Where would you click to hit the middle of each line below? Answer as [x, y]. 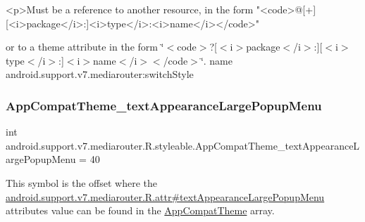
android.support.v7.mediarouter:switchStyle [100, 74]
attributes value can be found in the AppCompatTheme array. [140, 210]
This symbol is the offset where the [81, 182]
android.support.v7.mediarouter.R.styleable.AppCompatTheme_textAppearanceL [183, 145]
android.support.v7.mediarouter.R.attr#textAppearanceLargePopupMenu [165, 196]
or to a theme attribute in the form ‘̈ [85, 47]
